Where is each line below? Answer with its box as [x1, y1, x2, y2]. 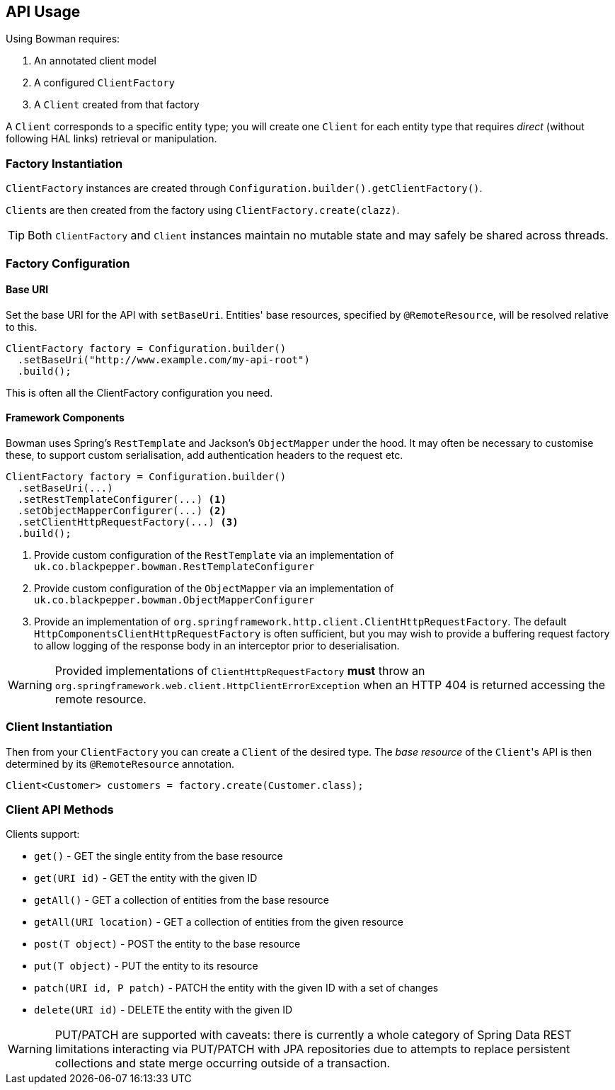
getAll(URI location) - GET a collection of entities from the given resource [34, 916, 403, 929]
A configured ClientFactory [34, 76, 175, 89]
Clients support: [6, 828, 80, 841]
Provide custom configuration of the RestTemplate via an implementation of [34, 548, 394, 561]
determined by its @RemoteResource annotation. [6, 757, 235, 770]
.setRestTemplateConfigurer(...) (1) [17, 493, 226, 505]
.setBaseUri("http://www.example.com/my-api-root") [17, 353, 310, 365]
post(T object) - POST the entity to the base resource [34, 938, 301, 950]
